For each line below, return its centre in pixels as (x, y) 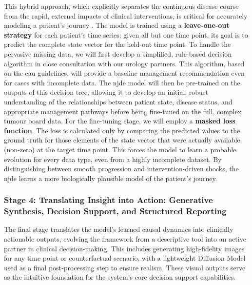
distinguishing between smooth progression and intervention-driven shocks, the (121, 169)
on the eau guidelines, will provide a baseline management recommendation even (124, 73)
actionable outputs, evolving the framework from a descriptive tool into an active (125, 239)
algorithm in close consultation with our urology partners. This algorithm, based (124, 63)
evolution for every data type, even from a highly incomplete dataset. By (113, 159)
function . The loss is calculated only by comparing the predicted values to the (122, 130)
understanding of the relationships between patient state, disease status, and (118, 101)
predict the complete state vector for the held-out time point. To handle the (117, 44)
